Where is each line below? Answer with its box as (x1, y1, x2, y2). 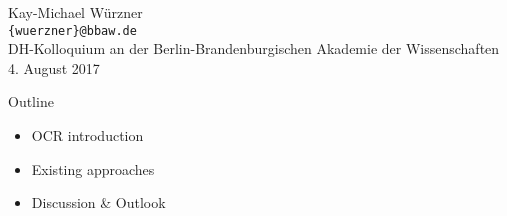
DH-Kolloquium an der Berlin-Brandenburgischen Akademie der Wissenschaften (8, 38, 500, 59)
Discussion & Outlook (31, 192, 166, 213)
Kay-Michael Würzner (8, 2, 143, 22)
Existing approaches (31, 158, 155, 179)
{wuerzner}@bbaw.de (8, 23, 137, 38)
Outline (8, 91, 54, 112)
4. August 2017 (8, 57, 100, 78)
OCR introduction (31, 125, 144, 146)
